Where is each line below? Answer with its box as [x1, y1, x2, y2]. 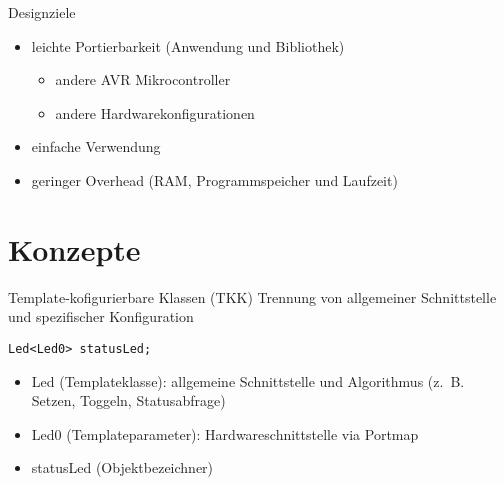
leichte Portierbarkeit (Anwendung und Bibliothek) [31, 35, 345, 56]
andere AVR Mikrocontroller [55, 69, 231, 90]
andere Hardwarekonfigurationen [55, 102, 255, 123]
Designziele [8, 2, 76, 22]
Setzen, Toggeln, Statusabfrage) [31, 390, 226, 411]
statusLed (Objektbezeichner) [31, 457, 214, 478]
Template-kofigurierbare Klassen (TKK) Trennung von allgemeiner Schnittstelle [8, 286, 497, 307]
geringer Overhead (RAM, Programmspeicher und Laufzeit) [31, 169, 398, 190]
